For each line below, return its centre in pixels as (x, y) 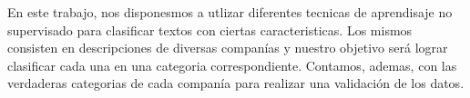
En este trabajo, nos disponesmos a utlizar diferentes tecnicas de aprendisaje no (230, 12)
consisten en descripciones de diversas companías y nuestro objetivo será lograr (228, 48)
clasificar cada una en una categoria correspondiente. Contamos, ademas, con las (232, 65)
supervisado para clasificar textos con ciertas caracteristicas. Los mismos (210, 29)
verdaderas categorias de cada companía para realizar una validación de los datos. (236, 83)
